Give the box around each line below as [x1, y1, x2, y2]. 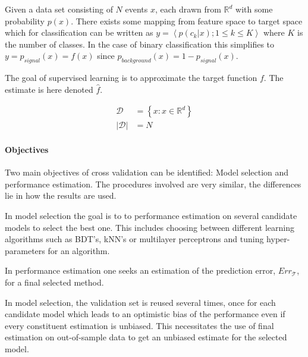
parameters [5, 244, 45, 256]
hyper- [266, 233, 290, 245]
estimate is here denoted [5, 83, 93, 95]
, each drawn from [155, 3, 221, 15]
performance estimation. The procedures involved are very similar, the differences [5, 177, 301, 190]
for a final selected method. [5, 275, 104, 288]
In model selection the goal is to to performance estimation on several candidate [5, 209, 297, 221]
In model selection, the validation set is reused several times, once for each [5, 296, 276, 308]
